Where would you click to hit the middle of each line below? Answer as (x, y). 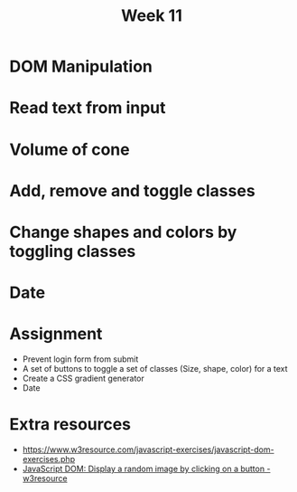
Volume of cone (70, 149)
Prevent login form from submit (80, 359)
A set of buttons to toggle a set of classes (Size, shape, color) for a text (155, 369)
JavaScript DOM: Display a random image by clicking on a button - (146, 468)
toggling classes (73, 251)
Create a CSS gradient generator (83, 378)
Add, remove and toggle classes (132, 190)
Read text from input (88, 108)
